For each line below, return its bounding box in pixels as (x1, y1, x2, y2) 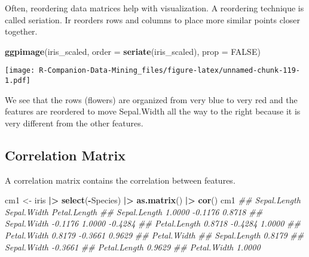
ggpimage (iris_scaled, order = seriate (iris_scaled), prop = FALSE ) (5, 45, 261, 57)
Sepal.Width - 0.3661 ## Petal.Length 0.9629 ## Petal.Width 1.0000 (5, 240, 261, 253)
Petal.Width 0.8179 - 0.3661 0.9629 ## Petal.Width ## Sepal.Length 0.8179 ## (5, 229, 304, 241)
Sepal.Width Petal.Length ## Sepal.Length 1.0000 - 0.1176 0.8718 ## (5, 205, 263, 218)
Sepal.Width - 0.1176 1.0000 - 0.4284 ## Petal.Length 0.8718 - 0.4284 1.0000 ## (5, 217, 301, 230)
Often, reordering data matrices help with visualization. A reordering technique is (5, 2, 304, 14)
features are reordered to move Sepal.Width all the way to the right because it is (5, 105, 301, 117)
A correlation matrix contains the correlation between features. (5, 174, 235, 186)
